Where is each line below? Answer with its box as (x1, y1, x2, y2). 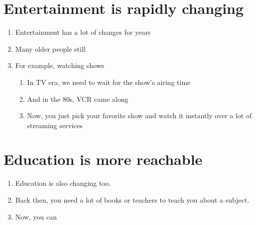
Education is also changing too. (15, 178, 111, 188)
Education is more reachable (3, 149, 203, 169)
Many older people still (15, 43, 86, 54)
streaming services (27, 120, 83, 130)
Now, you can (15, 211, 57, 222)
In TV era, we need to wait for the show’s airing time (27, 76, 191, 87)
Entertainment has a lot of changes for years (15, 27, 151, 37)
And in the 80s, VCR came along (27, 93, 128, 104)
